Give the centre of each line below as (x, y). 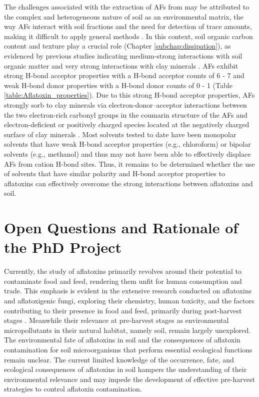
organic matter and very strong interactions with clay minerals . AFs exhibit (121, 65)
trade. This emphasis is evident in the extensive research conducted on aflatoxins (128, 291)
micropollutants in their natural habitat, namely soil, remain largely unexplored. (127, 330)
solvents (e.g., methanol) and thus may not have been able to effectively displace (127, 153)
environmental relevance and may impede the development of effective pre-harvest (129, 379)
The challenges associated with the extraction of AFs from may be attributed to (127, 7)
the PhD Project (63, 247)
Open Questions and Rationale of (121, 228)
